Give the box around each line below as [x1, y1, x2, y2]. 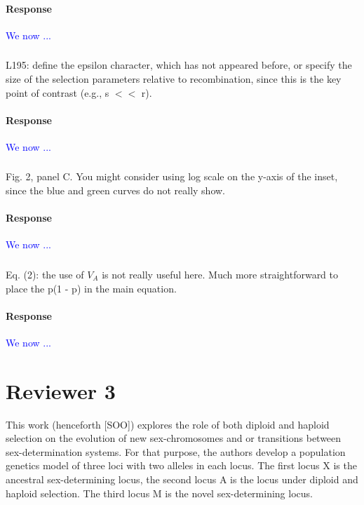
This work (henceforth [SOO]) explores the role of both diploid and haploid [6, 417, 330, 431]
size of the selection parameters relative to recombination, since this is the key [6, 71, 342, 86]
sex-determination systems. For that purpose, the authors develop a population [6, 444, 346, 459]
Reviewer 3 [6, 376, 116, 405]
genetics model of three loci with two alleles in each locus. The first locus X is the [6, 458, 357, 473]
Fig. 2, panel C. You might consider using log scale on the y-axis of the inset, [6, 169, 338, 184]
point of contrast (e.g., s [6, 85, 109, 100]
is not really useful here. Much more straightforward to [102, 267, 339, 281]
